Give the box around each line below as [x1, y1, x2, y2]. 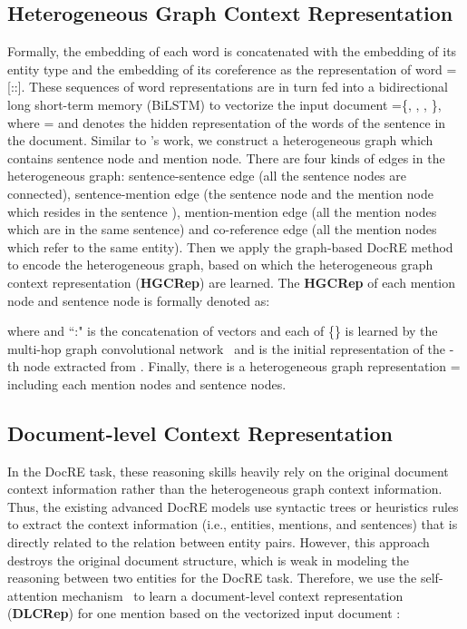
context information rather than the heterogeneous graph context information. [7, 479, 443, 498]
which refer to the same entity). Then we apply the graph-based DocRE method [7, 237, 453, 256]
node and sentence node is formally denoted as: [7, 290, 270, 310]
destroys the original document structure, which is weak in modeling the [7, 550, 410, 569]
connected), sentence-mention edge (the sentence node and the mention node [7, 183, 433, 202]
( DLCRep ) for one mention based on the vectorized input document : [7, 604, 401, 623]
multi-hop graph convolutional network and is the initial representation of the [7, 339, 445, 358]
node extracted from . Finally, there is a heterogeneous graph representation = [23, 357, 461, 376]
